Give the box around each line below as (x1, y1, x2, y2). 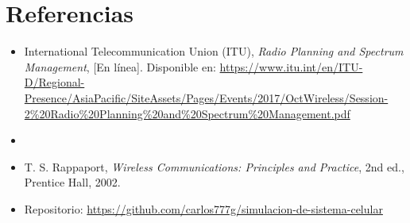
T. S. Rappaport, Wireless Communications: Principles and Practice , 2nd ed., (24, 158, 404, 175)
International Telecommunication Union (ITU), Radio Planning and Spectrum (24, 43, 404, 60)
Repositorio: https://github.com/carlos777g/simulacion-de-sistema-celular (24, 200, 383, 217)
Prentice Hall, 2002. (24, 174, 121, 190)
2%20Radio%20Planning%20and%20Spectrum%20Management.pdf (24, 105, 350, 121)
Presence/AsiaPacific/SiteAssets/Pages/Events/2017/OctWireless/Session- (24, 89, 389, 106)
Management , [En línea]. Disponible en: (24, 58, 216, 75)
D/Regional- (24, 74, 85, 90)
